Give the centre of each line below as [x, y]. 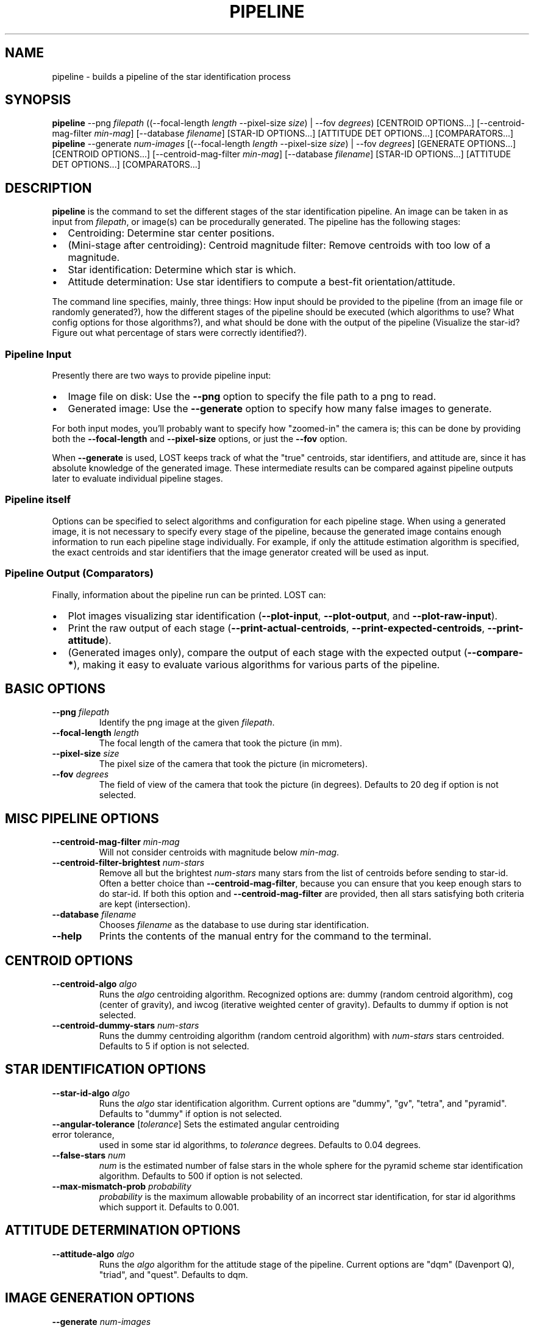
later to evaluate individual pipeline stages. [137, 479]
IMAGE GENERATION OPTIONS [100, 1298]
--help [67, 936]
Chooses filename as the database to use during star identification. [234, 925]
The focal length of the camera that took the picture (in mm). [221, 743]
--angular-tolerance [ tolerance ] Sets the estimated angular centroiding [196, 1124]
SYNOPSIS [38, 100]
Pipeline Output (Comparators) [79, 573]
